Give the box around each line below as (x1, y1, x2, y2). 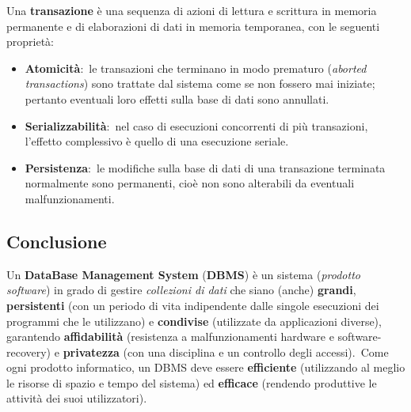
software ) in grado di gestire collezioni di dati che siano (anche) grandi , (6, 282, 356, 298)
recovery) (6, 343, 51, 360)
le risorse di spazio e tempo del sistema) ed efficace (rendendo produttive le (6, 374, 377, 391)
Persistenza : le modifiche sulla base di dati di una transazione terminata (25, 159, 386, 176)
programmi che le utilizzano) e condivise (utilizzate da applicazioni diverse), (6, 312, 382, 329)
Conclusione (6, 229, 107, 253)
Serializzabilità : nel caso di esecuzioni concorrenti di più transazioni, (25, 117, 368, 134)
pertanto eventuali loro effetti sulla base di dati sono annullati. (25, 90, 329, 107)
